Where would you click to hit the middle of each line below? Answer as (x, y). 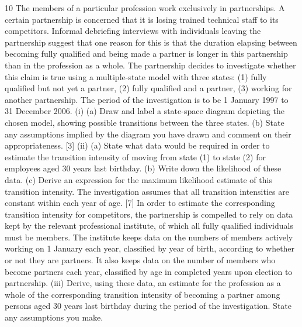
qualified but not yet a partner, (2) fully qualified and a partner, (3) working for (148, 88)
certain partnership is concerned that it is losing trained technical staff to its (142, 19)
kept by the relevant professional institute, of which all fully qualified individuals (149, 226)
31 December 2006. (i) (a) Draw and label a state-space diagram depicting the (145, 111)
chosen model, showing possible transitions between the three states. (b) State (145, 122)
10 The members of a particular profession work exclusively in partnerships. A (145, 8)
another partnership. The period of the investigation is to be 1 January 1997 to (147, 99)
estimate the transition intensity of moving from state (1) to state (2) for (135, 156)
